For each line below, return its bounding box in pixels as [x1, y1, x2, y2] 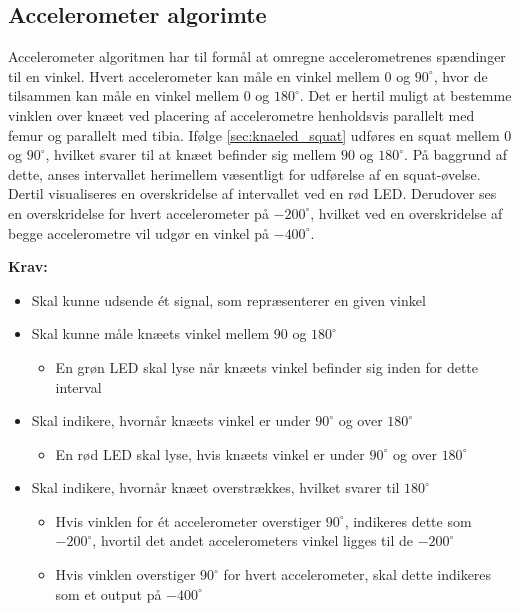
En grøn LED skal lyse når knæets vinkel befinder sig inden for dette [55, 356, 479, 377]
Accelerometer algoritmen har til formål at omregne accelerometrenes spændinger [8, 46, 506, 67]
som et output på [55, 583, 162, 604]
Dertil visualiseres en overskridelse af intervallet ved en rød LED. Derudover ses [8, 183, 497, 204]
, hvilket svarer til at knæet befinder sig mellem [45, 144, 337, 165]
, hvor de [433, 65, 488, 86]
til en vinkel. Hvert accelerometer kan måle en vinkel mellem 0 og [8, 65, 411, 86]
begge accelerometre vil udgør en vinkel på [8, 222, 270, 243]
